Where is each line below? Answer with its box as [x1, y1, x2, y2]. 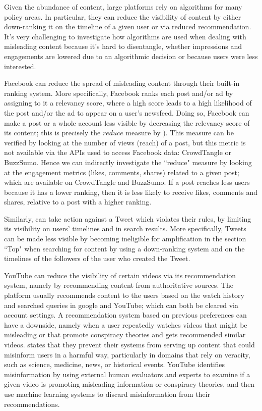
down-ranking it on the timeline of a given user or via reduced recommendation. [4, 21, 251, 32]
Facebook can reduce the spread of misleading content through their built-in [4, 78, 240, 88]
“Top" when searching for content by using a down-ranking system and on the [4, 243, 245, 253]
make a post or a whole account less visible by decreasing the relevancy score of [4, 117, 250, 128]
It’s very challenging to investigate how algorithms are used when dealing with [4, 31, 246, 41]
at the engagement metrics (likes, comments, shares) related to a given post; [4, 167, 239, 177]
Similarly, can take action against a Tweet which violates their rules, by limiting [4, 213, 251, 224]
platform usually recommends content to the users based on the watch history [4, 290, 244, 300]
